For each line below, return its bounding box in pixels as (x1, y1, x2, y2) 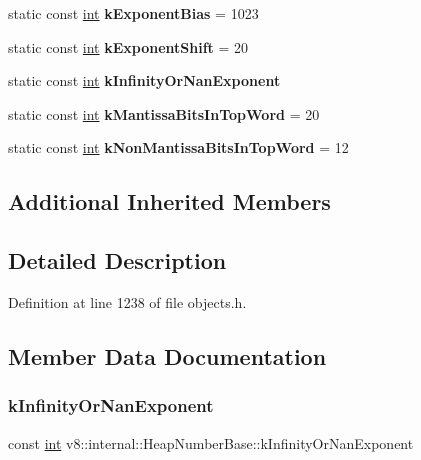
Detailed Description (8, 245, 227, 276)
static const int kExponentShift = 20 (8, 36, 249, 57)
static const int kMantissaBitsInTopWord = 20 (8, 103, 320, 124)
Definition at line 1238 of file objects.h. (8, 291, 247, 312)
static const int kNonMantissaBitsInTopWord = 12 (8, 137, 349, 158)
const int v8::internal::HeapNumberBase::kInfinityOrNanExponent (8, 432, 414, 453)
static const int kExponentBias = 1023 (8, 3, 259, 23)
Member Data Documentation (8, 340, 327, 371)
